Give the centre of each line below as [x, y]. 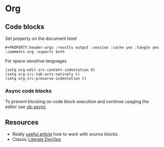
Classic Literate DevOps [37, 139]
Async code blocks [28, 90]
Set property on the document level [41, 38]
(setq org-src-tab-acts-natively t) [42, 74]
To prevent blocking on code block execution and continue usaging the [77, 102]
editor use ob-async [26, 107]
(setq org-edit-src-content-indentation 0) [50, 70]
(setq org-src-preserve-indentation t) [46, 79]
